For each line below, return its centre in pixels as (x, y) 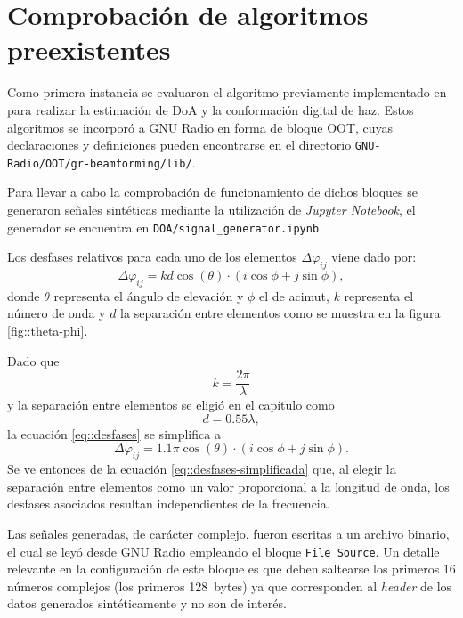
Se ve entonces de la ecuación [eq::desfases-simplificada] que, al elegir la (202, 469)
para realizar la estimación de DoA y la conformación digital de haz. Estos (211, 109)
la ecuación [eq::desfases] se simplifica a (114, 433)
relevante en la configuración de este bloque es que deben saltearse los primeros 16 (231, 569)
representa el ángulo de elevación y (149, 295)
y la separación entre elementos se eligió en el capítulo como (171, 405)
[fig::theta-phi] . (48, 331)
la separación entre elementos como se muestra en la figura (280, 313)
